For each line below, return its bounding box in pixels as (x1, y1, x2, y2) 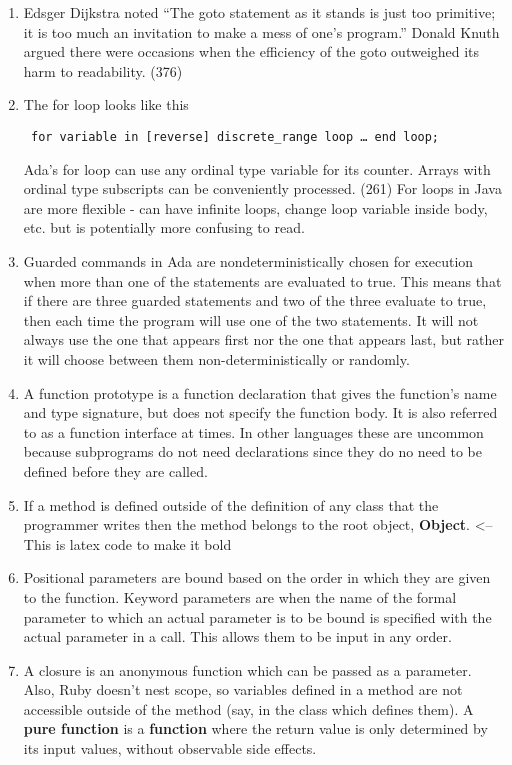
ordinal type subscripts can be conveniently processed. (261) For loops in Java (23, 178, 502, 199)
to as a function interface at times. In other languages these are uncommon (23, 421, 484, 442)
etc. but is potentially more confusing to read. (23, 217, 305, 238)
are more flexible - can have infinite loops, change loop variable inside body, (23, 197, 488, 218)
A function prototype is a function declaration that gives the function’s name (23, 382, 497, 403)
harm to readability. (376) (23, 60, 183, 81)
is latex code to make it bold (55, 533, 232, 554)
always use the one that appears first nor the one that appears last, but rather (23, 329, 504, 350)
